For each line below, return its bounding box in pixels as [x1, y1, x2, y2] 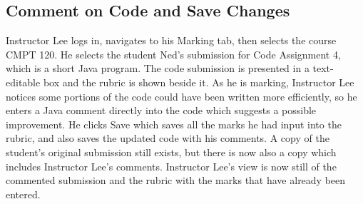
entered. [6, 186, 41, 201]
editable [6, 74, 41, 89]
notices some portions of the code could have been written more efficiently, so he [6, 88, 357, 103]
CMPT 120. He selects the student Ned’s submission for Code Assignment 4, [6, 46, 341, 61]
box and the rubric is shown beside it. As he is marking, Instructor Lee [43, 74, 354, 89]
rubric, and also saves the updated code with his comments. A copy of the [6, 131, 329, 146]
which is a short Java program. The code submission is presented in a [6, 61, 310, 76]
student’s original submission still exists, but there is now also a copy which [6, 144, 337, 159]
